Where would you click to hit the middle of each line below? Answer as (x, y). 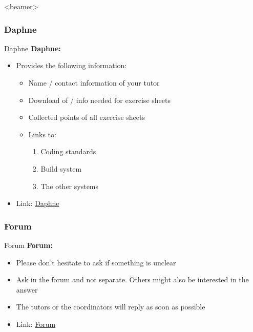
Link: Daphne (38, 203)
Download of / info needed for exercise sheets (99, 100)
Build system (61, 168)
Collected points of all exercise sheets (87, 117)
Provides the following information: (71, 65)
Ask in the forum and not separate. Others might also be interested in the (132, 279)
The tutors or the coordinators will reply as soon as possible (111, 307)
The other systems (70, 186)
